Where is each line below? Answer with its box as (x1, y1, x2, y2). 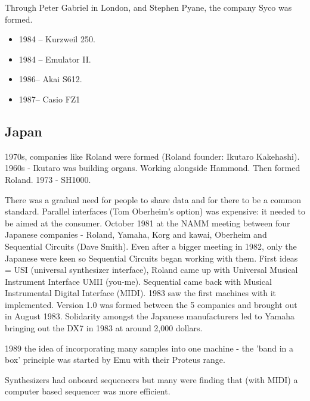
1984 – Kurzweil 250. (18, 33, 95, 45)
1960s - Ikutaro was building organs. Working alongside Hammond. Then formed (5, 161, 300, 174)
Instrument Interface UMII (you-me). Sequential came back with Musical (5, 275, 272, 287)
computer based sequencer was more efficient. (5, 385, 170, 397)
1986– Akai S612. (18, 73, 82, 85)
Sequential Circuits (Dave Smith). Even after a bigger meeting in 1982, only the (5, 240, 297, 252)
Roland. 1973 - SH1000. (5, 173, 91, 185)
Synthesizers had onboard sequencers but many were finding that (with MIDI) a (5, 373, 298, 386)
